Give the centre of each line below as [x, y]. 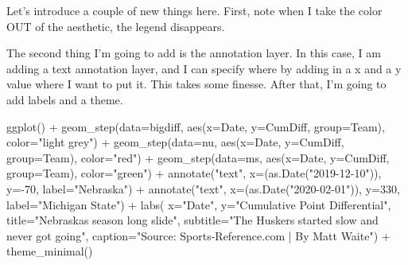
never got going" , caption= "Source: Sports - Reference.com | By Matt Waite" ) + [198, 235]
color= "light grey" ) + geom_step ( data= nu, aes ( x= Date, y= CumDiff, [175, 142]
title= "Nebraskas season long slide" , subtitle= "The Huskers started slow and [192, 220]
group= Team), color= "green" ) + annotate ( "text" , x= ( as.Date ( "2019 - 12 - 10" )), [194, 173]
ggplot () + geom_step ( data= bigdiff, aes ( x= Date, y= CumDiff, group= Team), [196, 126]
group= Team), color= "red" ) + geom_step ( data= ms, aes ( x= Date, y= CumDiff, [198, 157]
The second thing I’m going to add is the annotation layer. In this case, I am [194, 53]
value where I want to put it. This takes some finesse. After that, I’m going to [196, 84]
